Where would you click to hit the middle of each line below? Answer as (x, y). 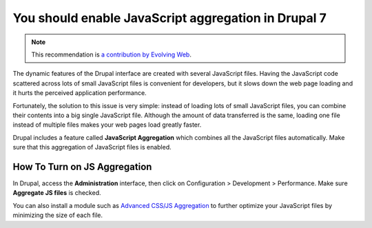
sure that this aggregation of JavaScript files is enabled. (92, 147)
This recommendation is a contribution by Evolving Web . (112, 54)
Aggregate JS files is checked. (57, 193)
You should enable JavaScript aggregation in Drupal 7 (169, 18)
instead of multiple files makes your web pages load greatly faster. (107, 125)
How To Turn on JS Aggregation (82, 166)
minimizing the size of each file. (58, 215)
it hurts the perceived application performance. (80, 93)
